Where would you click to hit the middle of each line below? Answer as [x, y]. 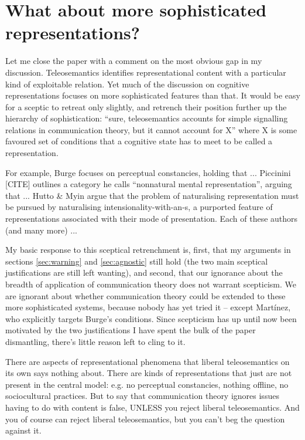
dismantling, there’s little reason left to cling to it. [95, 341]
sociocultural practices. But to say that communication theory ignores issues [142, 396]
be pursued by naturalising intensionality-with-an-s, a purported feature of [139, 207]
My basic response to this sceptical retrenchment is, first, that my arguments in [148, 250]
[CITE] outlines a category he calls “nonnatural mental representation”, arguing [149, 184]
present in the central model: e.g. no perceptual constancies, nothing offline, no [147, 384]
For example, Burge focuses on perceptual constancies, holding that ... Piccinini [148, 172]
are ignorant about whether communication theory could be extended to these [145, 295]
